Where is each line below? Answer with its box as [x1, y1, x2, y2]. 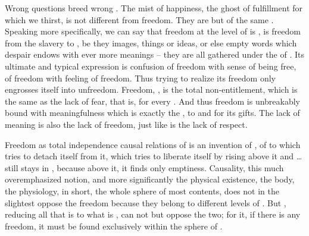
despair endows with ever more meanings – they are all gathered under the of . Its [5, 48, 304, 61]
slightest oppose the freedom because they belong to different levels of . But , [5, 196, 286, 209]
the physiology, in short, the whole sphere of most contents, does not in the [5, 184, 279, 197]
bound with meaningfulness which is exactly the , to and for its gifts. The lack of [5, 106, 300, 119]
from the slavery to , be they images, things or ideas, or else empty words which [5, 36, 297, 49]
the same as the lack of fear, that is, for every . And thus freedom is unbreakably [5, 95, 301, 107]
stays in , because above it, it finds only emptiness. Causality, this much [21, 161, 284, 174]
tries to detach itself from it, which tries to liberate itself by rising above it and [5, 150, 294, 162]
